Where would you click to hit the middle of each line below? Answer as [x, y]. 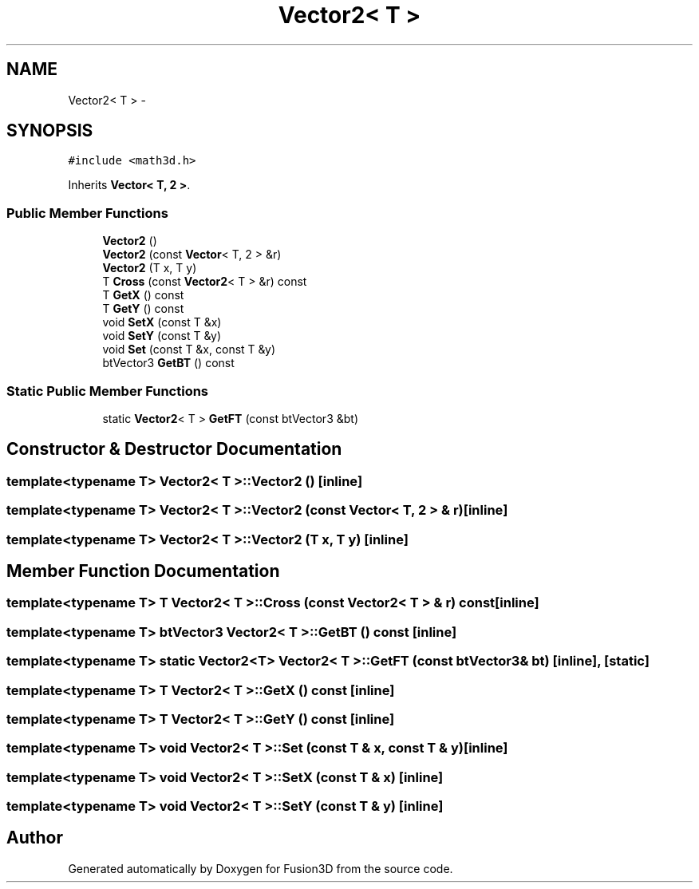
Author [35, 838]
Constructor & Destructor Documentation [174, 449]
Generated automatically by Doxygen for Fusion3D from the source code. [261, 868]
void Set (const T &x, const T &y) [189, 350]
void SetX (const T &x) [162, 322]
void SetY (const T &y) [162, 336]
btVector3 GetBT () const [168, 363]
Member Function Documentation [143, 571]
